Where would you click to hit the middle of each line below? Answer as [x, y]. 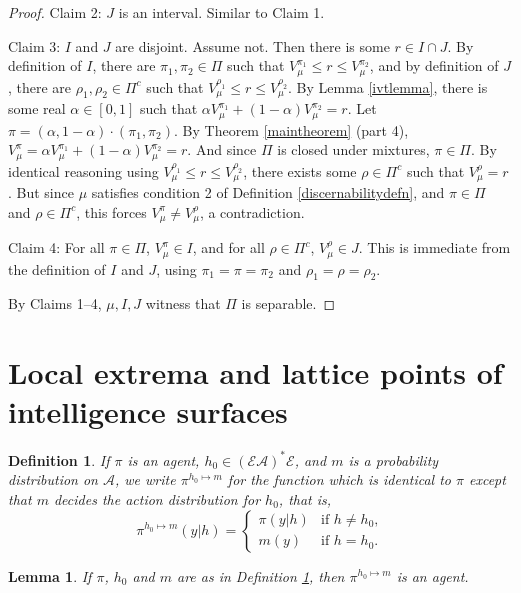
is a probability [393, 459]
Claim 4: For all [56, 247]
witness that [183, 303]
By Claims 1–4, [55, 303]
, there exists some [300, 170]
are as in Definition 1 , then [260, 575]
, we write [145, 479]
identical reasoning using [83, 170]
